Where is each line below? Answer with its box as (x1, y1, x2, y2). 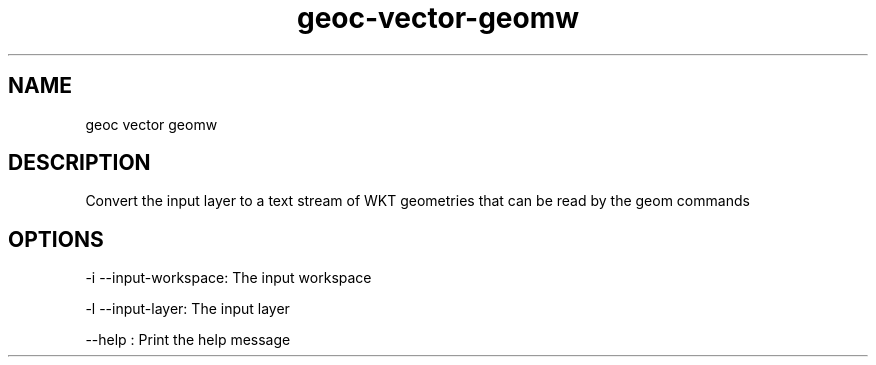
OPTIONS (8, 226, 104, 252)
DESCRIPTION (8, 150, 151, 176)
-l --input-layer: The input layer (85, 300, 290, 318)
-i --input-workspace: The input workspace (85, 269, 372, 287)
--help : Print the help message (85, 331, 291, 349)
